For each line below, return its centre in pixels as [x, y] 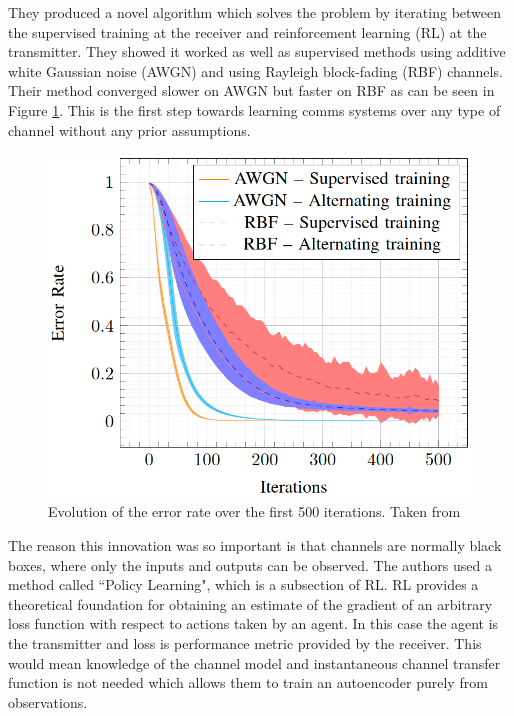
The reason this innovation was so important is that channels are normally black [255, 544]
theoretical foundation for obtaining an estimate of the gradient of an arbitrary [250, 603]
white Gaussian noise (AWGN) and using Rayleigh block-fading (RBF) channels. [255, 70]
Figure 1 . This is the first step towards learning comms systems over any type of [254, 109]
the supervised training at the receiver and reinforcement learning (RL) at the [247, 31]
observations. [48, 701]
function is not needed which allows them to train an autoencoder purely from [248, 682]
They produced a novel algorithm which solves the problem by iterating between [255, 12]
